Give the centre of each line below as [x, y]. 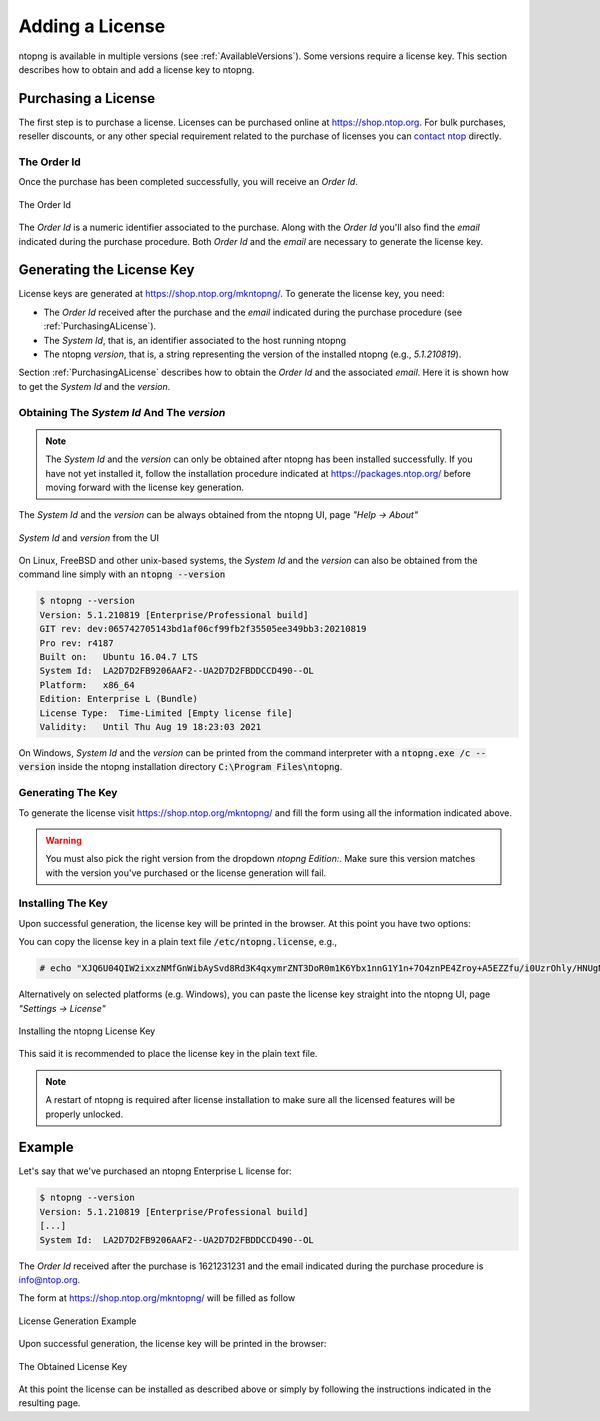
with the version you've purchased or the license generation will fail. [186, 872]
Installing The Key [63, 903]
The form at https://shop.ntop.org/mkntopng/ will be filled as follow [157, 1298]
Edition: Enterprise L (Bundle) [119, 699]
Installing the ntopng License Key [87, 1031]
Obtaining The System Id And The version [122, 412]
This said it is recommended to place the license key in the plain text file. [168, 1054]
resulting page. [49, 1403]
